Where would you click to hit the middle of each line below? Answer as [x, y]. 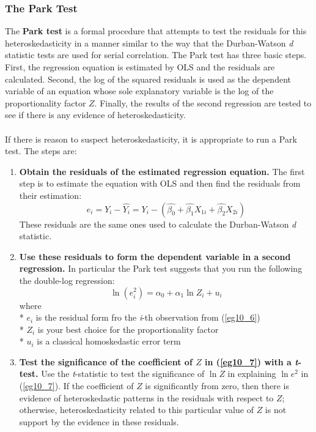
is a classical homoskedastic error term [109, 341]
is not [276, 410]
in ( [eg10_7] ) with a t [252, 361]
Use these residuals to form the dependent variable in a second [155, 256]
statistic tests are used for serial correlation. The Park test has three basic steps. [156, 55]
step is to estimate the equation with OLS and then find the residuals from [160, 183]
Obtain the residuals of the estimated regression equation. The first [162, 171]
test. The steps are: [41, 151]
